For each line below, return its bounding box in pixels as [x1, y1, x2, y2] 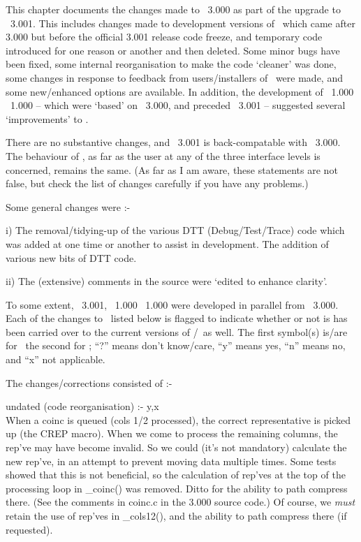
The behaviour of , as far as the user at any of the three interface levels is [6, 148, 321, 163]
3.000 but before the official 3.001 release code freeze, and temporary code [6, 29, 323, 44]
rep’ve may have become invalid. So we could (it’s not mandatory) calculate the [6, 440, 347, 455]
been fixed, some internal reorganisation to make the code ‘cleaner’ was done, [6, 57, 337, 71]
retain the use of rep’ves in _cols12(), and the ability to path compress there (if [6, 508, 347, 522]
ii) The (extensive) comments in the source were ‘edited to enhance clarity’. [6, 274, 327, 288]
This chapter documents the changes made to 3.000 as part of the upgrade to [6, 2, 341, 16]
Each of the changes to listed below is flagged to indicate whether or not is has [6, 311, 348, 325]
